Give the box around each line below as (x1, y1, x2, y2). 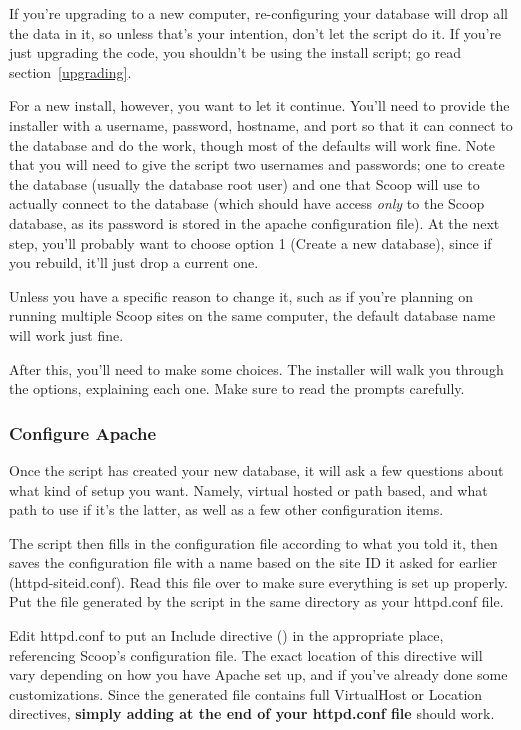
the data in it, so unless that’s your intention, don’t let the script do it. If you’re (9, 22, 502, 43)
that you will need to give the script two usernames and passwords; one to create (9, 154, 505, 175)
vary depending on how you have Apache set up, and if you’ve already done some (9, 664, 508, 685)
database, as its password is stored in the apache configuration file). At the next (9, 212, 500, 233)
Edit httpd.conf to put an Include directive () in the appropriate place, (9, 625, 444, 646)
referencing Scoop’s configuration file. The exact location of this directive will (9, 644, 483, 665)
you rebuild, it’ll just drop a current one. (9, 252, 259, 273)
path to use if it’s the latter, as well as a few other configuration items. (9, 499, 444, 520)
